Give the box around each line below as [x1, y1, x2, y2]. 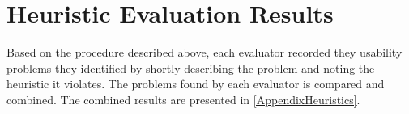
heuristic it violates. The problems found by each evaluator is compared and [6, 75, 385, 92]
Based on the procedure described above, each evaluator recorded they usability [6, 44, 403, 61]
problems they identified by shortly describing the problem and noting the [6, 59, 375, 76]
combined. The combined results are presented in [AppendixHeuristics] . [6, 91, 360, 108]
